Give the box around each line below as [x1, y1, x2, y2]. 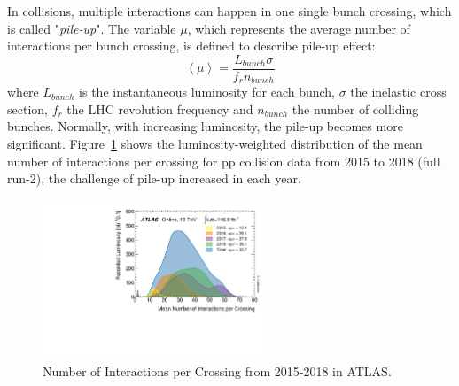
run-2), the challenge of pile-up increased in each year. [7, 169, 301, 188]
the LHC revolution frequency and [66, 99, 253, 118]
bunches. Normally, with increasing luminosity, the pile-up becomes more [7, 117, 403, 135]
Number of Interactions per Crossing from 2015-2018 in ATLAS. [43, 362, 392, 381]
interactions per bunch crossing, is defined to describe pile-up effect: [7, 36, 376, 55]
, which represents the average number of [187, 19, 410, 37]
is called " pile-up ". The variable [7, 19, 176, 37]
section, [7, 99, 48, 118]
